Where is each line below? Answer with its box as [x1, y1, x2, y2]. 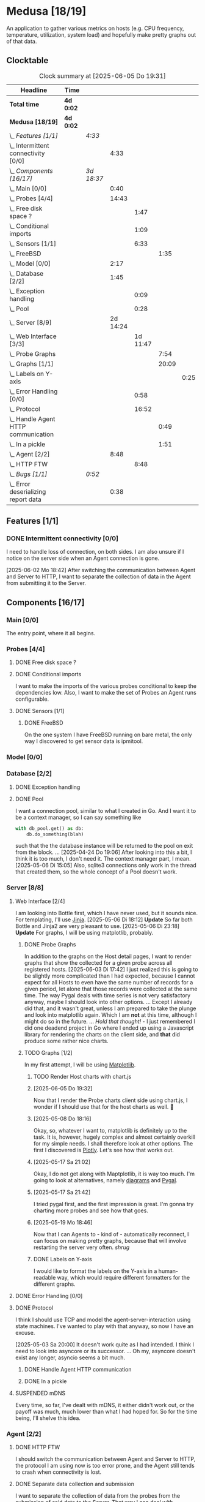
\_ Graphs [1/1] [9, 360, 54, 368]
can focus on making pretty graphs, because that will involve [33, 1237, 187, 1244]
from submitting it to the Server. [6, 579, 87, 587]
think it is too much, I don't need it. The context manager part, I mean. [15, 855, 191, 862]
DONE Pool [15, 795, 44, 802]
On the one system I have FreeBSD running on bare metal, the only [24, 731, 192, 739]
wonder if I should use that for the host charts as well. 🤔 [33, 1103, 174, 1110]
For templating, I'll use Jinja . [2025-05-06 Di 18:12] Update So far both [15, 916, 193, 923]
